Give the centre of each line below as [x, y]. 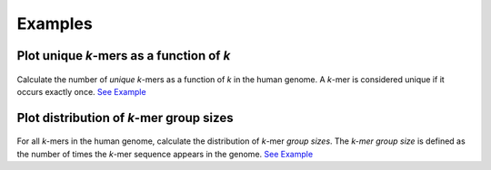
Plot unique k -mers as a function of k [124, 56]
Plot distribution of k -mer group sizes [125, 118]
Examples [55, 24]
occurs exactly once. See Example [81, 91]
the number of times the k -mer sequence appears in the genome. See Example [165, 154]
